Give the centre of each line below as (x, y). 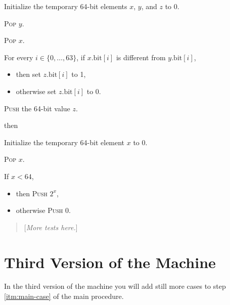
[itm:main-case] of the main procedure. (64, 296)
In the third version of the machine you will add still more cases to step (115, 286)
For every (19, 57)
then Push (32, 193)
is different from (141, 57)
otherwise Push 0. (43, 210)
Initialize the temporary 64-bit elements (66, 6)
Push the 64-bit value (37, 108)
